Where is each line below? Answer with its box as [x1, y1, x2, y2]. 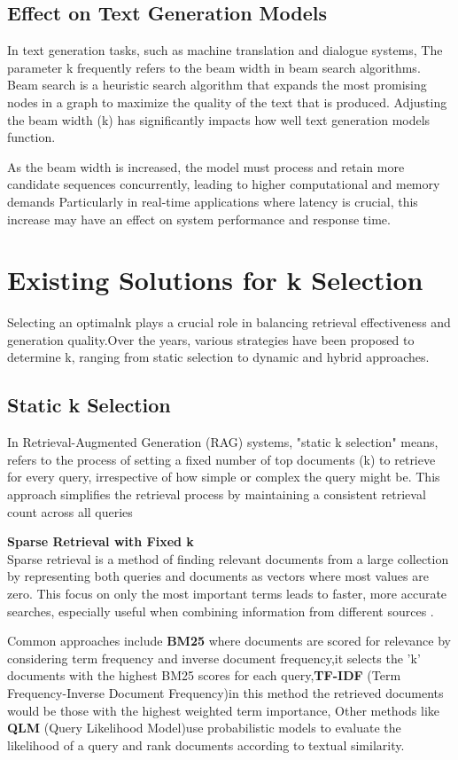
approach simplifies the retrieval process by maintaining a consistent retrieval [7, 485, 426, 504]
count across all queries [7, 502, 133, 521]
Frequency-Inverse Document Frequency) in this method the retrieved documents [7, 683, 444, 701]
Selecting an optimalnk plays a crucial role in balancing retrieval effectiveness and [7, 313, 451, 332]
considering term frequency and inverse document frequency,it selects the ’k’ [7, 648, 421, 667]
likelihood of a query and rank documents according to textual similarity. [7, 735, 405, 754]
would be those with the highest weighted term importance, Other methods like [7, 701, 439, 719]
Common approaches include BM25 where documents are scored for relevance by [7, 631, 451, 650]
